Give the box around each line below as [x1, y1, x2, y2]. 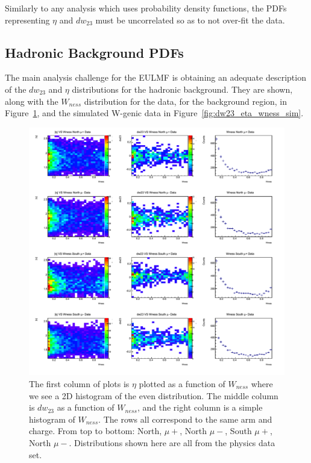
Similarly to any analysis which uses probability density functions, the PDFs [5, 2, 287, 14]
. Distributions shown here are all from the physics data [69, 436, 275, 449]
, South [225, 424, 252, 437]
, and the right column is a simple [137, 401, 263, 414]
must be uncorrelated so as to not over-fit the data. [95, 13, 285, 26]
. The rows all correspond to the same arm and [98, 412, 272, 425]
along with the [5, 95, 58, 107]
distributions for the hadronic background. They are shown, [72, 82, 293, 95]
